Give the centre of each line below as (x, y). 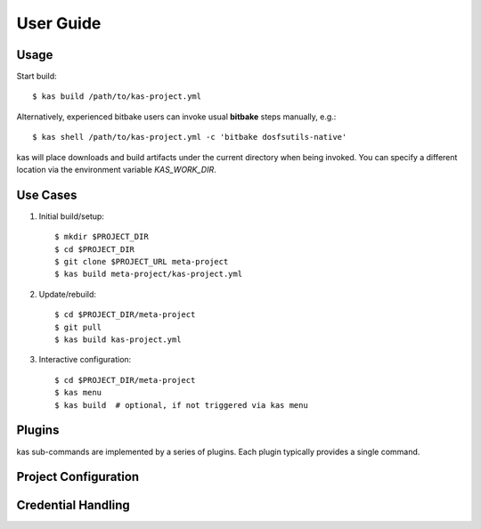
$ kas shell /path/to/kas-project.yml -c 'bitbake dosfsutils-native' (190, 137)
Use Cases (47, 195)
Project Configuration (78, 477)
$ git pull (78, 327)
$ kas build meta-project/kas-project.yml (149, 274)
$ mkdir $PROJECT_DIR (102, 237)
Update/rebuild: (68, 294)
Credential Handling (73, 505)
